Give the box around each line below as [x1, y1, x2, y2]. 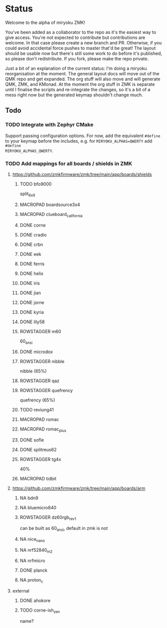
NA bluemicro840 [19, 505, 56, 511]
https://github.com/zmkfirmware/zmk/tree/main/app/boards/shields [12, 171, 152, 177]
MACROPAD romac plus [19, 426, 66, 433]
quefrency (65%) [19, 397, 55, 403]
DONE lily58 [19, 319, 45, 325]
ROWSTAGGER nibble [19, 359, 65, 365]
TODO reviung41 [19, 407, 54, 413]
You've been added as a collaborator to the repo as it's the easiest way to [5, 29, 157, 35]
